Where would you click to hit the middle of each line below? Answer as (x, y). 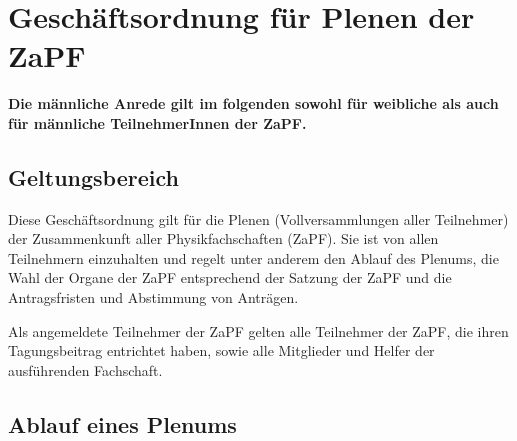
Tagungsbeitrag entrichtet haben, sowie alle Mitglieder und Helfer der (221, 350)
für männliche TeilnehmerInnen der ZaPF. (157, 122)
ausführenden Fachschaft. (85, 369)
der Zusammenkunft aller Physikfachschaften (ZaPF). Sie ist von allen (223, 238)
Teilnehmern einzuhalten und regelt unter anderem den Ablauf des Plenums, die (253, 257)
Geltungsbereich (93, 176)
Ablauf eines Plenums (122, 423)
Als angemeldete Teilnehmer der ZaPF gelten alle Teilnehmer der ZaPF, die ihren (258, 330)
